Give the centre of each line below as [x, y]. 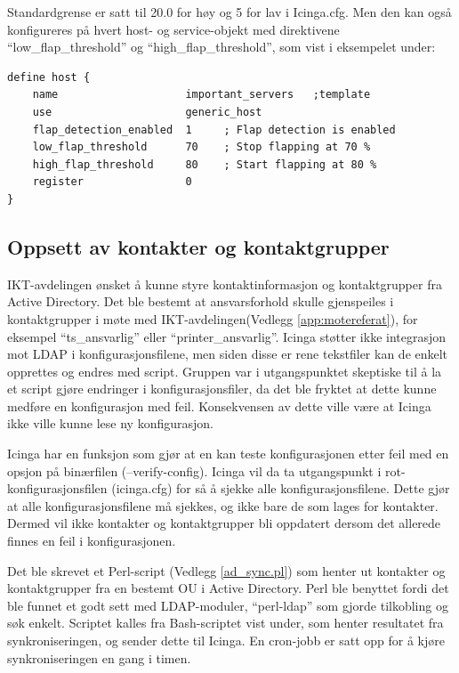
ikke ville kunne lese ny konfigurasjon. [110, 423]
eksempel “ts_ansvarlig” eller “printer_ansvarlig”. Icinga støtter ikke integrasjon [227, 336]
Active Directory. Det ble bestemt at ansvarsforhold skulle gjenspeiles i [201, 301]
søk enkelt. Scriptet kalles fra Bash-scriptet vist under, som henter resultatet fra [225, 623]
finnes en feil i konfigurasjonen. [92, 541]
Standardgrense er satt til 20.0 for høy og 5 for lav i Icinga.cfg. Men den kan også [229, 12]
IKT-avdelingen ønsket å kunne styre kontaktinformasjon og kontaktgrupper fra [225, 284]
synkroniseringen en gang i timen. [99, 657]
